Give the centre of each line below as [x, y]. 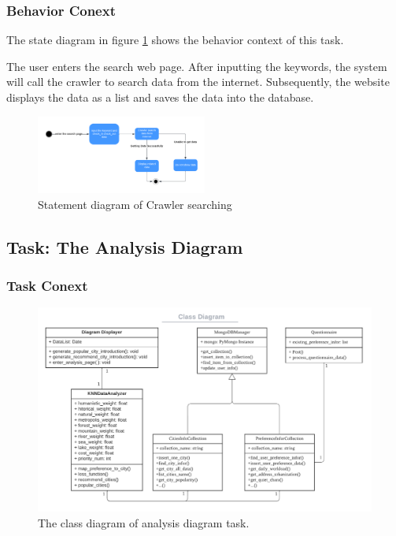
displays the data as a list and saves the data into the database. [160, 97]
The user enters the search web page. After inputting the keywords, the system [197, 66]
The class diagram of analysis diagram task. [144, 522]
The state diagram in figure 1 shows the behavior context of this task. [175, 40]
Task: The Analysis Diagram [125, 246]
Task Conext [47, 285]
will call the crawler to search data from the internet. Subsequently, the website [198, 82]
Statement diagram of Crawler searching [135, 204]
